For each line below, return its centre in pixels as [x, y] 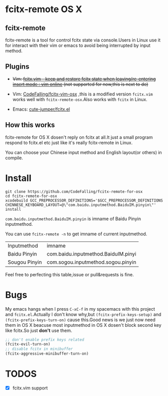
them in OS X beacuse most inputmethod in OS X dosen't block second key [83, 325]
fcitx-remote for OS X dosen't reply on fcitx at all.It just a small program [79, 137]
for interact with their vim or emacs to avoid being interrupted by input [78, 45]
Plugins [17, 67]
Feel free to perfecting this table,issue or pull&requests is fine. [70, 274]
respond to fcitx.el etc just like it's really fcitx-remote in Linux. [69, 142]
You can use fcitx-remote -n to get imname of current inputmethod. [76, 234]
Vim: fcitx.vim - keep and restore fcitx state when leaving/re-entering [84, 79]
